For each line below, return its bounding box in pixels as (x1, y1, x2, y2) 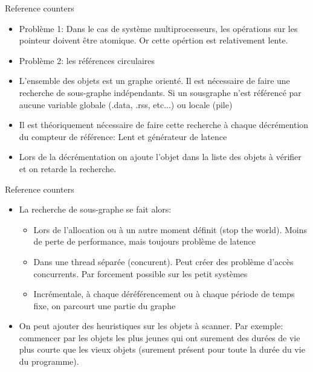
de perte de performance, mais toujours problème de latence (33, 235, 256, 248)
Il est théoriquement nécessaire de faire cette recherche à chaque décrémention (19, 118, 309, 131)
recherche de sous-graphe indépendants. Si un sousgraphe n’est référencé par (19, 86, 302, 98)
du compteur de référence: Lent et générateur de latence (19, 130, 227, 143)
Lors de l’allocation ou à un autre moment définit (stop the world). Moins (33, 223, 308, 236)
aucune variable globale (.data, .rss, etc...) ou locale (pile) (19, 98, 233, 111)
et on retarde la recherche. (19, 162, 117, 175)
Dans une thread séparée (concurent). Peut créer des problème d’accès (33, 255, 294, 268)
